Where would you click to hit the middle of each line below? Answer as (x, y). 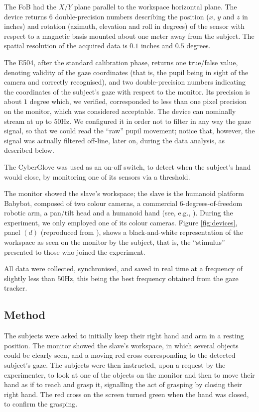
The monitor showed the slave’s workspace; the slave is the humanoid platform (124, 193)
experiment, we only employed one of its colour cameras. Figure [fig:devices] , (121, 222)
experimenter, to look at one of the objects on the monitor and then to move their (129, 374)
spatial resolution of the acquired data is (66, 46)
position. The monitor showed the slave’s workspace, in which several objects (121, 345)
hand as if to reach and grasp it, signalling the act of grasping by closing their (123, 384)
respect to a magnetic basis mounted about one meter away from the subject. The (129, 36)
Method (25, 315)
